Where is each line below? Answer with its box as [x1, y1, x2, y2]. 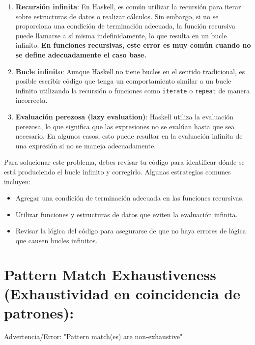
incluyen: [4, 176, 31, 186]
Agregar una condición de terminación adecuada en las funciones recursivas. [15, 193, 244, 203]
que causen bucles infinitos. [15, 235, 98, 245]
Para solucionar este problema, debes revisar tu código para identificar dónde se [4, 157, 245, 167]
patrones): [4, 303, 74, 323]
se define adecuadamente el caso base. [15, 49, 146, 59]
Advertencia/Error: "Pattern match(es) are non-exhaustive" [4, 331, 183, 342]
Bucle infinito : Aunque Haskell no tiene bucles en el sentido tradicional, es [15, 66, 245, 76]
